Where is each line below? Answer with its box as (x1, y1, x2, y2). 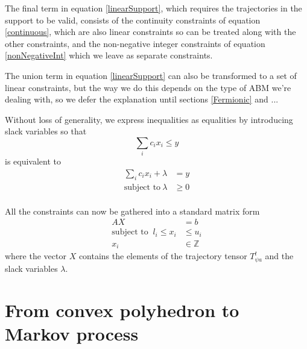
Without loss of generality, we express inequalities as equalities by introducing (5, 113, 293, 125)
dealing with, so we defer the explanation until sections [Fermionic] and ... (5, 93, 279, 105)
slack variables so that (5, 125, 87, 137)
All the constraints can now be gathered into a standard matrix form (5, 204, 260, 217)
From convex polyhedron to (5, 297, 239, 322)
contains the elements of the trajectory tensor (78, 250, 247, 262)
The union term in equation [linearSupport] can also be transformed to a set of (5, 69, 297, 81)
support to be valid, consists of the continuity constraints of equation (5, 13, 261, 26)
